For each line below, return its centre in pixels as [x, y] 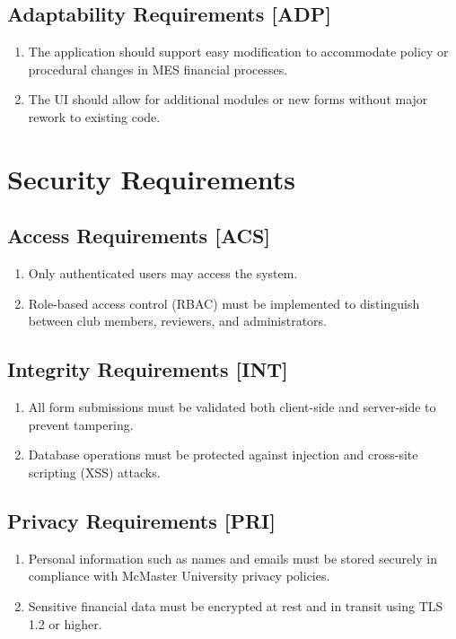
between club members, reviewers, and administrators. [178, 321]
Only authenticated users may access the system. [163, 273]
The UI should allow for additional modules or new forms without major [228, 99]
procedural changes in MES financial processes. [158, 69]
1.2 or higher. [65, 623]
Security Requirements [151, 178]
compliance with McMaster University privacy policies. [179, 576]
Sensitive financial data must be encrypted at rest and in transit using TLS [236, 605]
